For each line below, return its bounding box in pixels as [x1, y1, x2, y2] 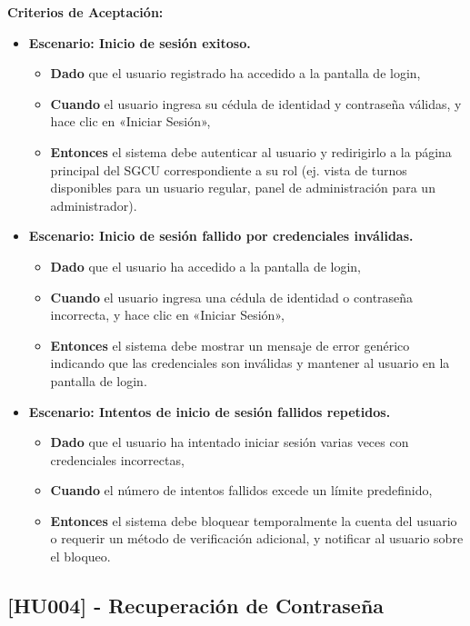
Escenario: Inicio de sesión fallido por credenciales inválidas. [28, 226, 414, 245]
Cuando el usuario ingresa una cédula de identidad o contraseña [50, 287, 414, 306]
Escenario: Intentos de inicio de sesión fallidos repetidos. [28, 402, 391, 421]
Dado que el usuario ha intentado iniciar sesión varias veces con [50, 432, 409, 452]
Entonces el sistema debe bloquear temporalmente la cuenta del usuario [50, 511, 457, 530]
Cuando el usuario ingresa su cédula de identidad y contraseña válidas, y [50, 94, 462, 113]
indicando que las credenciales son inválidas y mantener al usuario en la [50, 353, 450, 373]
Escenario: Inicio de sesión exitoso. [28, 33, 251, 52]
